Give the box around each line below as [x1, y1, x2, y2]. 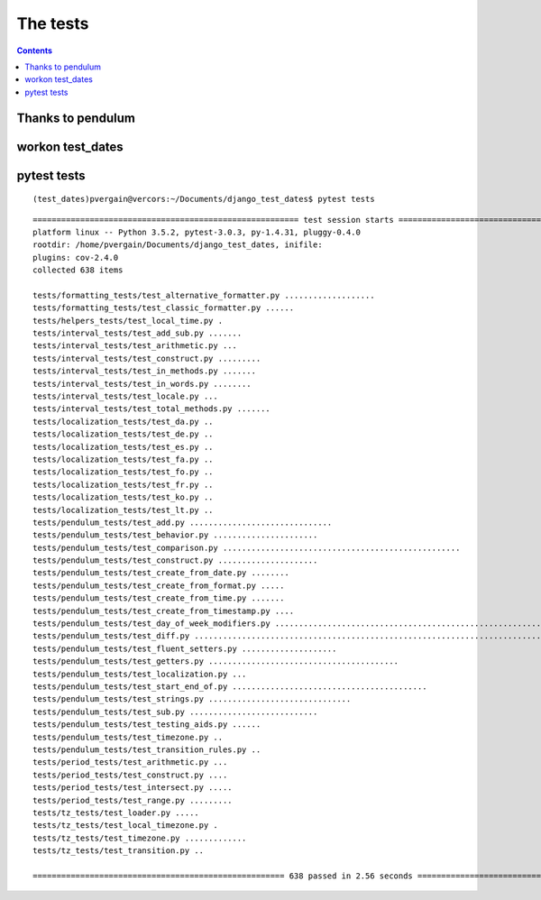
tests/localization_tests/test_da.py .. [32, 416, 214, 427]
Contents [16, 45, 53, 56]
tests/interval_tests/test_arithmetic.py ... [32, 341, 238, 351]
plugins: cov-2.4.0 [32, 253, 119, 262]
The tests [16, 14, 89, 33]
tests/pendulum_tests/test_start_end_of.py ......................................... [32, 682, 427, 692]
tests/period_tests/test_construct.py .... [32, 769, 228, 780]
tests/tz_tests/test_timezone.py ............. [32, 832, 247, 843]
